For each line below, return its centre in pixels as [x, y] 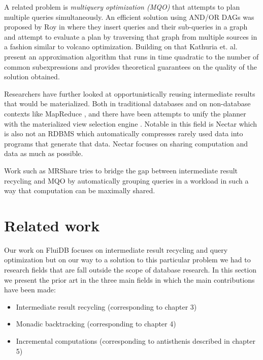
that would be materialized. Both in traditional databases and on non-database [127, 103]
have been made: [30, 290]
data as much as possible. [44, 153]
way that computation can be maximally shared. [80, 190]
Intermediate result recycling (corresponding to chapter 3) [106, 306]
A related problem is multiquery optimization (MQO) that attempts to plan [122, 7]
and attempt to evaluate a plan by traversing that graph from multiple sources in [131, 36]
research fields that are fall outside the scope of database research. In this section [130, 269]
